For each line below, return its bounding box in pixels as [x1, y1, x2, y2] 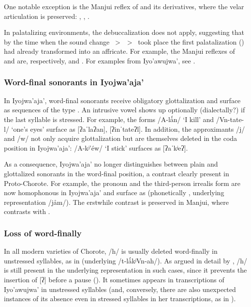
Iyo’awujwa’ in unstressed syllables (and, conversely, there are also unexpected [4, 284, 236, 294]
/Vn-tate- [216, 114, 244, 124]
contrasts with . [4, 206, 50, 216]
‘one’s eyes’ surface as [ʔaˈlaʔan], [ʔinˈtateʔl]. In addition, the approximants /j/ [11, 123, 245, 134]
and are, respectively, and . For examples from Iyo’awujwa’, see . [4, 55, 195, 65]
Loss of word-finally [4, 227, 82, 239]
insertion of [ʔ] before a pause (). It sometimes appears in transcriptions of [4, 274, 224, 284]
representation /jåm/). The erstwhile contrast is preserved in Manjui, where [4, 197, 229, 207]
